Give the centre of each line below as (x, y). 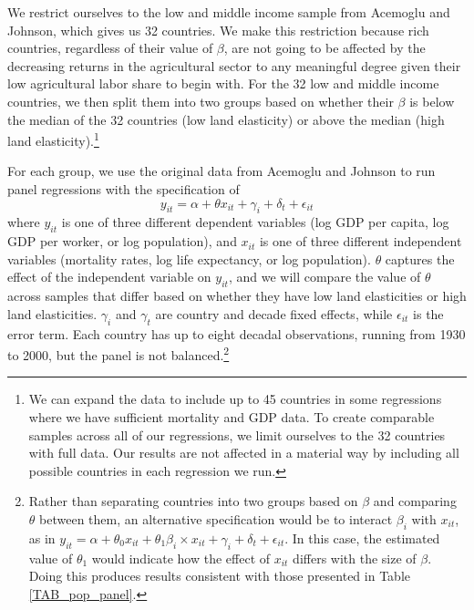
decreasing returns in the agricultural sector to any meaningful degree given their (234, 65)
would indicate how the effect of (181, 558)
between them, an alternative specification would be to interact (216, 518)
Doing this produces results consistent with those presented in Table (219, 576)
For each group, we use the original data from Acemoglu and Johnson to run (222, 171)
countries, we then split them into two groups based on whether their (201, 101)
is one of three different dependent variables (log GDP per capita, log (255, 222)
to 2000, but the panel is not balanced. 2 (118, 353)
